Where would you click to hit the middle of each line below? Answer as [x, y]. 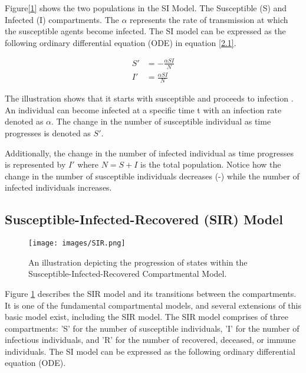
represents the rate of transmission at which [209, 19]
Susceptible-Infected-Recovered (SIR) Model [144, 219]
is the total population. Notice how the [211, 164]
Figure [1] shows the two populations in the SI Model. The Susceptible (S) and [146, 8]
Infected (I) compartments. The [62, 19]
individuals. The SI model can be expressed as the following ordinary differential [150, 351]
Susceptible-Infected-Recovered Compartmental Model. [128, 274]
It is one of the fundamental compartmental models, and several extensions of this [153, 305]
